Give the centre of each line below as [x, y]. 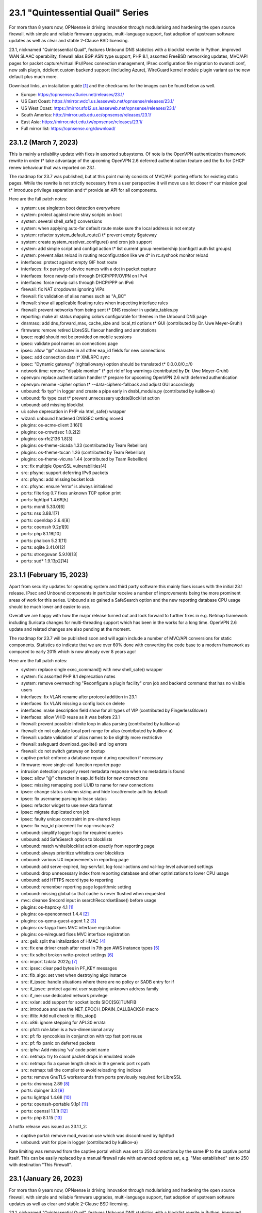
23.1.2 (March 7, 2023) [43, 142]
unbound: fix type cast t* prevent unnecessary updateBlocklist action [90, 398]
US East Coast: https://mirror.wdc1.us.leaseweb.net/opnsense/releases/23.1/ [98, 101]
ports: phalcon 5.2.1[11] [44, 541]
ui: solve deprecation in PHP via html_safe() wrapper [74, 411]
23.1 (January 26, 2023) [46, 1179]
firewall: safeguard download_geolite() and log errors [74, 744]
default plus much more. [33, 77]
